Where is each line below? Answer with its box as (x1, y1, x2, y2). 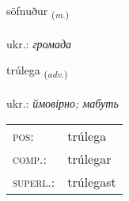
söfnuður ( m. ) (6, 2, 70, 21)
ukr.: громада (6, 35, 72, 51)
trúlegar (67, 149, 112, 168)
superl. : (13, 172, 55, 191)
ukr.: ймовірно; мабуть (6, 95, 119, 112)
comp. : (13, 149, 47, 168)
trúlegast (67, 172, 116, 191)
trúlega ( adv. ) (6, 62, 68, 81)
